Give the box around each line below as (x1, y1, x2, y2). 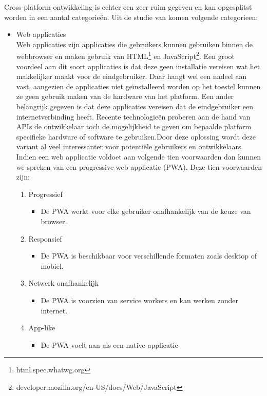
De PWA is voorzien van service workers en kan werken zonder (41, 294, 239, 305)
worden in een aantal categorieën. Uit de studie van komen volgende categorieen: (4, 11, 258, 22)
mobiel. (41, 260, 64, 271)
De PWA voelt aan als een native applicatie (41, 339, 178, 350)
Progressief (28, 188, 63, 199)
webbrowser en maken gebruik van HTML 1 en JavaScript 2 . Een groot (16, 49, 235, 62)
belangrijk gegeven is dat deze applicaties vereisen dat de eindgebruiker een (16, 101, 253, 111)
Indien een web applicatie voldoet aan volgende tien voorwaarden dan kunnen (16, 151, 261, 162)
